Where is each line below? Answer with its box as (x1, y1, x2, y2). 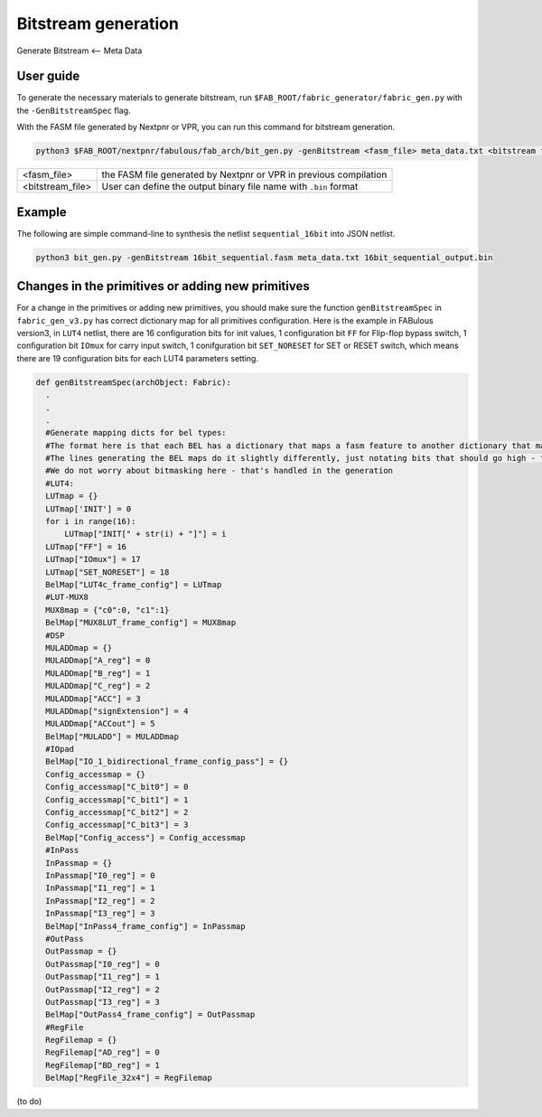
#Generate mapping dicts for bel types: (45, 427, 227, 438)
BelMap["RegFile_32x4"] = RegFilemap (45, 1073, 212, 1084)
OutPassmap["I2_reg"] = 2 (45, 984, 160, 994)
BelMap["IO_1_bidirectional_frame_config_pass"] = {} (45, 756, 289, 767)
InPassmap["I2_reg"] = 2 (45, 896, 155, 906)
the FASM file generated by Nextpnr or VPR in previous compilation (101, 168, 388, 181)
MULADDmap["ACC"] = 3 (45, 693, 142, 704)
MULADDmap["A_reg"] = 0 (45, 655, 151, 666)
